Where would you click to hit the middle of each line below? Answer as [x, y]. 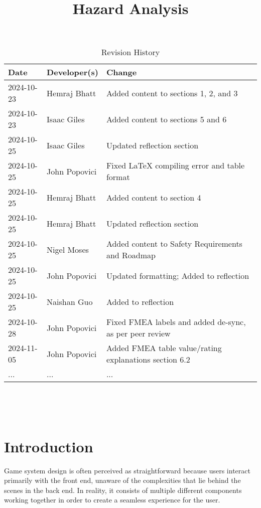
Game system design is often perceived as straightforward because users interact [127, 470]
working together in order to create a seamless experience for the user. [112, 500]
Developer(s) [73, 72]
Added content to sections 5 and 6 [166, 119]
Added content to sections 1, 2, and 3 [172, 93]
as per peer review [138, 333]
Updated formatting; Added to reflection [178, 275]
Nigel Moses [68, 249]
